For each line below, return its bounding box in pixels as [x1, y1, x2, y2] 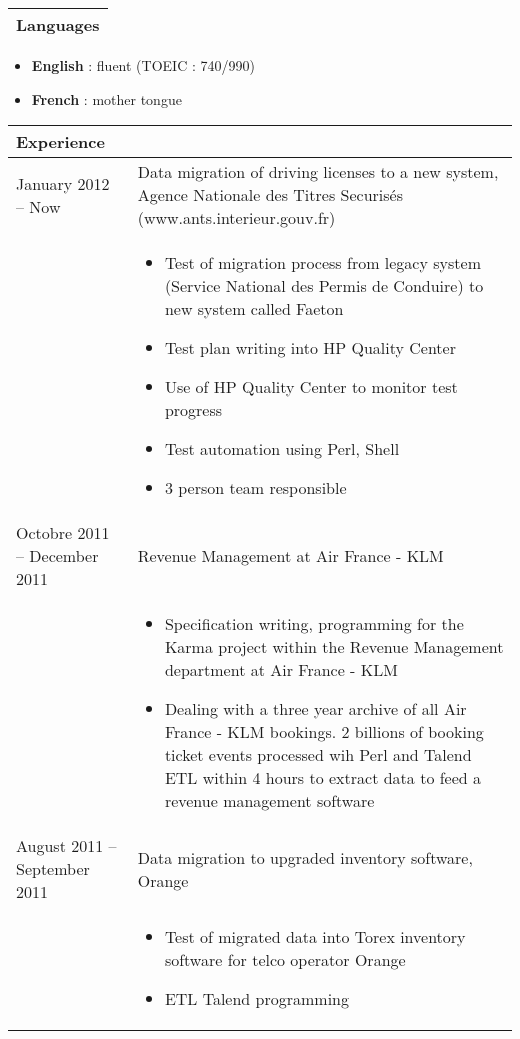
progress [164, 398, 223, 422]
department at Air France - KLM [164, 658, 398, 682]
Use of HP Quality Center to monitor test [164, 375, 458, 399]
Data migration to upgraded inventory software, [137, 845, 473, 869]
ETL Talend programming [164, 987, 349, 1011]
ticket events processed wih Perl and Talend [164, 743, 472, 767]
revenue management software [164, 789, 375, 813]
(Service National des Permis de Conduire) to [164, 274, 484, 298]
